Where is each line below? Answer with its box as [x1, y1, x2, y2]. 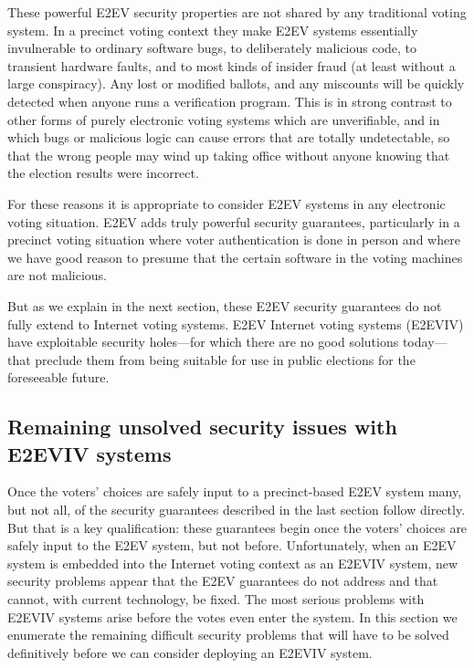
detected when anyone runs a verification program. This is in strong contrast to [7, 91, 452, 110]
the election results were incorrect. [7, 163, 199, 183]
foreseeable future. [7, 368, 110, 387]
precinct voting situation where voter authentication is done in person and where [7, 230, 460, 249]
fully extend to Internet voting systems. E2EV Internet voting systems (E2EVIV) [7, 314, 464, 333]
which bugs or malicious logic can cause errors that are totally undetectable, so [7, 128, 450, 147]
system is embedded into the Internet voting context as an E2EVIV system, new [7, 553, 458, 572]
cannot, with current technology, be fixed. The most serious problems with [7, 590, 425, 609]
